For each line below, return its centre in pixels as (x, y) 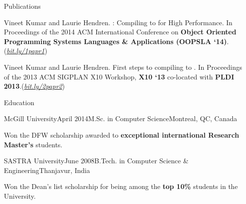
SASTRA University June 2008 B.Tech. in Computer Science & (96, 161)
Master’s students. (33, 144)
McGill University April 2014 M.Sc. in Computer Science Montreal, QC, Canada (121, 118)
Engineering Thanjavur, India (47, 170)
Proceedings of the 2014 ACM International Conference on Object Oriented (120, 32)
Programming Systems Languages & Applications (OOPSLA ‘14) (115, 41)
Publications (22, 6)
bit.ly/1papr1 (26, 51)
